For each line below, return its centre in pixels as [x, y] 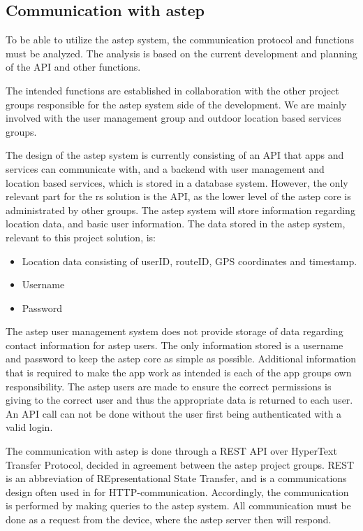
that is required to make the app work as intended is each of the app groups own [179, 373]
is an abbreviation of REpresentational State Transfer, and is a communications [176, 478]
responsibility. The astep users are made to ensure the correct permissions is [169, 386]
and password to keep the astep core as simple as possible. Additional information [181, 359]
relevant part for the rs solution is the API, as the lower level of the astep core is [178, 196]
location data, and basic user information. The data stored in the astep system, [176, 224]
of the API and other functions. [73, 67]
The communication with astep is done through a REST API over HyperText [171, 451]
